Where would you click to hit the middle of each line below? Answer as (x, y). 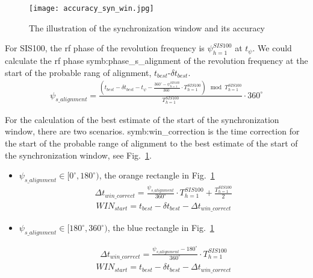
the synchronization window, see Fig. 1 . (78, 155)
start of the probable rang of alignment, (78, 72)
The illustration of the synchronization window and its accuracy (147, 27)
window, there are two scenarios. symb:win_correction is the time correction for (152, 131)
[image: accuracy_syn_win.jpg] (91, 8)
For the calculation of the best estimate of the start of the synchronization (142, 119)
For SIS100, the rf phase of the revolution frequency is (105, 48)
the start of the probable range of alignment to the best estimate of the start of (151, 143)
